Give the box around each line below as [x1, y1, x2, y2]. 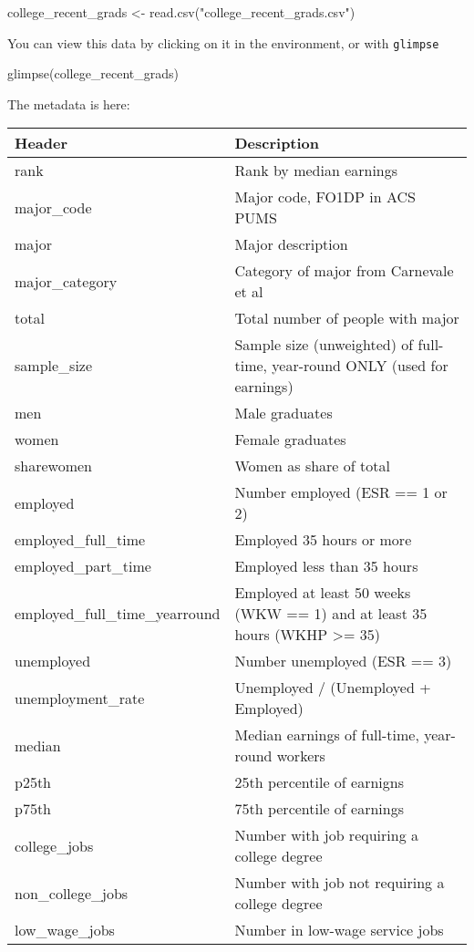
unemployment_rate [15, 687, 145, 709]
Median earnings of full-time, [234, 724, 419, 746]
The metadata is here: [7, 94, 130, 113]
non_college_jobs [15, 882, 129, 904]
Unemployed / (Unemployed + [234, 677, 431, 698]
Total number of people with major [234, 307, 459, 329]
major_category [15, 270, 118, 292]
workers [276, 745, 325, 767]
